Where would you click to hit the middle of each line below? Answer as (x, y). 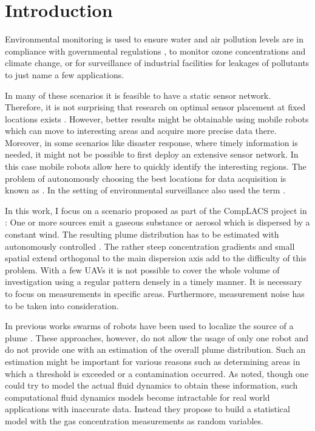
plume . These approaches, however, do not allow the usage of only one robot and (157, 337)
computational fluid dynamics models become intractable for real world (137, 397)
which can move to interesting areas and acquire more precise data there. (141, 131)
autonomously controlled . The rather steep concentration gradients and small (150, 246)
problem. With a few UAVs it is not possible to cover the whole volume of (142, 269)
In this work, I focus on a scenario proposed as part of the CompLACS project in (156, 210)
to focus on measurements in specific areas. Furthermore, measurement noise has (155, 293)
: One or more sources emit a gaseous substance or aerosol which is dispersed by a (157, 222)
